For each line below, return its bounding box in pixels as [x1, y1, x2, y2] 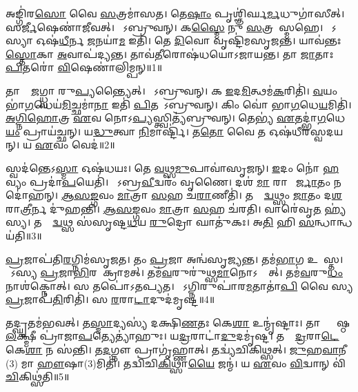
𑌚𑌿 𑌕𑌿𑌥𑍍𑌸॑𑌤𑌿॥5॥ [6, 369, 70, 384]
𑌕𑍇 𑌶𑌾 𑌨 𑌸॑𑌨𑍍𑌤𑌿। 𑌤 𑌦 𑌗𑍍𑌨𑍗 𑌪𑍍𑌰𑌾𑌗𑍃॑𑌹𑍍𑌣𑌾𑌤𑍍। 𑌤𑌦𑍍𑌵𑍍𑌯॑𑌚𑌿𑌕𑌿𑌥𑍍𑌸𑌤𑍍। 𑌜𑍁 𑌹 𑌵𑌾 [6, 342, 339, 357]
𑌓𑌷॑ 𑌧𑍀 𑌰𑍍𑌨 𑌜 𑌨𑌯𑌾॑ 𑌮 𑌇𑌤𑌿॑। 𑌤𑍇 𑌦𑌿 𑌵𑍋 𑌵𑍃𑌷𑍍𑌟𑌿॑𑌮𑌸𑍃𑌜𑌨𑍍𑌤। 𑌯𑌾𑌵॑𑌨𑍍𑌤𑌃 [36, 33, 341, 48]
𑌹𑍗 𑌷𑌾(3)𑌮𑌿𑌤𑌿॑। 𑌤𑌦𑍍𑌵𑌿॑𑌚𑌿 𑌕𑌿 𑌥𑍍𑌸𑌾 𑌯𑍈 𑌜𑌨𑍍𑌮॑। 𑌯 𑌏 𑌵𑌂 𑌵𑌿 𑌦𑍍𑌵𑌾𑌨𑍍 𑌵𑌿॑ [37, 355, 346, 370]
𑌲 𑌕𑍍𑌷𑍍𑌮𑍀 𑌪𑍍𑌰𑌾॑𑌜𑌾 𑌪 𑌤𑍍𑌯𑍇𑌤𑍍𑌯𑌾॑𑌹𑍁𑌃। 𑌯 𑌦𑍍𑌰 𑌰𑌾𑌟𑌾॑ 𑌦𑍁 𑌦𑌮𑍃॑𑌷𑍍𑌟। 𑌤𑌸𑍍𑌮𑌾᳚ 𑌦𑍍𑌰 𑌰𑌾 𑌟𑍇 [6, 329, 339, 343]
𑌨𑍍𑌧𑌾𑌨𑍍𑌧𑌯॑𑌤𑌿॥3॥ [315, 215, 352, 229]
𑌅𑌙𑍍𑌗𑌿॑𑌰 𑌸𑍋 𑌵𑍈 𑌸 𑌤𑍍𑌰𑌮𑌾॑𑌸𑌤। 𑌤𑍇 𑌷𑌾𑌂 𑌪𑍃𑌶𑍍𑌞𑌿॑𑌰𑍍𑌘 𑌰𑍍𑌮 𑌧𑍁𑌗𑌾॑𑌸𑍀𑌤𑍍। [6, 6, 345, 20]
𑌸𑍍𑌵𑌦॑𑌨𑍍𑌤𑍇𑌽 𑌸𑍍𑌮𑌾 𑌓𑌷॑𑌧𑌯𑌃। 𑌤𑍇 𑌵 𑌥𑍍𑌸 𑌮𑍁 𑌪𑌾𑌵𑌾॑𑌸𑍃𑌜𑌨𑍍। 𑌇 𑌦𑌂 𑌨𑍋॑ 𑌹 [6, 160, 339, 175]
